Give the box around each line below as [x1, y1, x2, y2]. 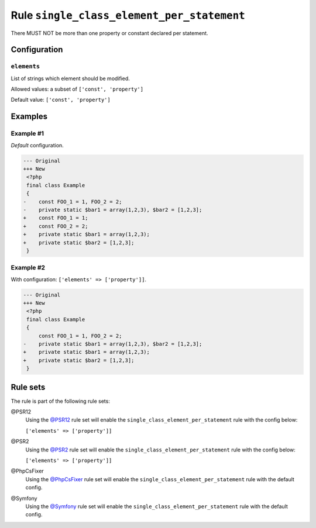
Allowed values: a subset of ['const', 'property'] [11, 85, 143, 93]
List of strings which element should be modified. [11, 75, 130, 82]
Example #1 [11, 129, 44, 137]
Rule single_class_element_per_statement [11, 9, 245, 22]
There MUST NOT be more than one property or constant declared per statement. [11, 29, 208, 36]
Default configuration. [11, 142, 64, 149]
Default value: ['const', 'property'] [11, 96, 111, 103]
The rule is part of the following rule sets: [11, 398, 111, 405]
